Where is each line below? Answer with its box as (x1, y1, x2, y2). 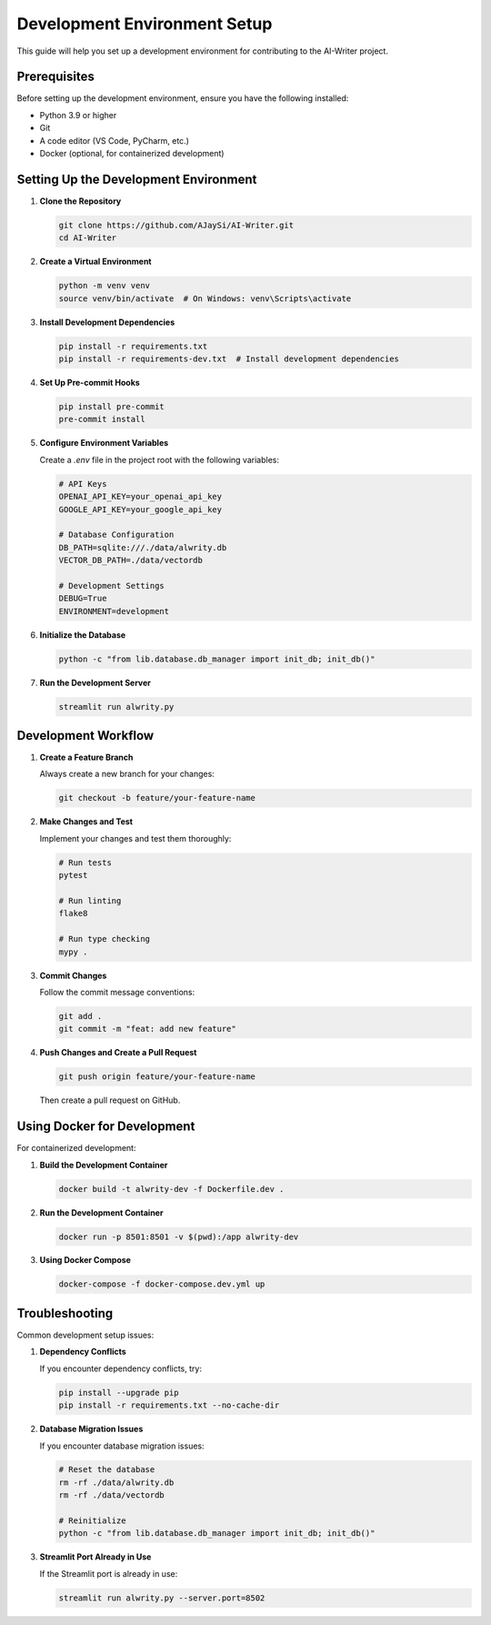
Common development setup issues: (16, 1329, 155, 1340)
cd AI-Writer (58, 233, 117, 243)
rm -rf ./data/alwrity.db (58, 1477, 175, 1488)
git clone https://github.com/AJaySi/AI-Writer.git (58, 219, 295, 230)
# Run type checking (58, 934, 150, 944)
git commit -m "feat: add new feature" (58, 1024, 236, 1035)
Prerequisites (16, 69, 95, 85)
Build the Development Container (39, 1159, 168, 1170)
